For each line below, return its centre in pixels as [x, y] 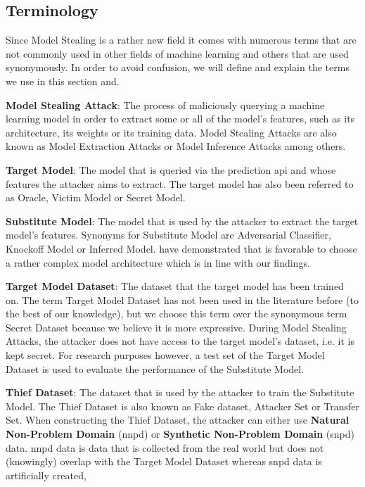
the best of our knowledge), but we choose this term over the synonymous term [177, 314]
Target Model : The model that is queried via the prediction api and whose [171, 169]
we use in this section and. [63, 81]
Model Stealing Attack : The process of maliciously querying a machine [165, 105]
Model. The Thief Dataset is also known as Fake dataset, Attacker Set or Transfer [183, 406]
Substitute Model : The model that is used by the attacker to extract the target [182, 221]
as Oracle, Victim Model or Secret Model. [96, 197]
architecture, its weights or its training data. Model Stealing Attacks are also [171, 132]
